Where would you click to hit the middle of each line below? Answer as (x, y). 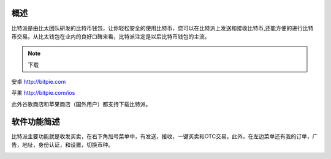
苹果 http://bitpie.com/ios (43, 93)
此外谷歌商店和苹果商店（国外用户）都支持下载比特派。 (81, 104)
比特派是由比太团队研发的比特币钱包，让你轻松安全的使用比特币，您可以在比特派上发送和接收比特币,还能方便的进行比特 (162, 28)
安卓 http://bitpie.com (39, 82)
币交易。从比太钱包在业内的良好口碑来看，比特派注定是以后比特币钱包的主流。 (111, 36)
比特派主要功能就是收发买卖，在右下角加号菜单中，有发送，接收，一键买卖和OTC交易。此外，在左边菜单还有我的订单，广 (165, 136)
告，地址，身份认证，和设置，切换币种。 (62, 145)
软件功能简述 (36, 121)
